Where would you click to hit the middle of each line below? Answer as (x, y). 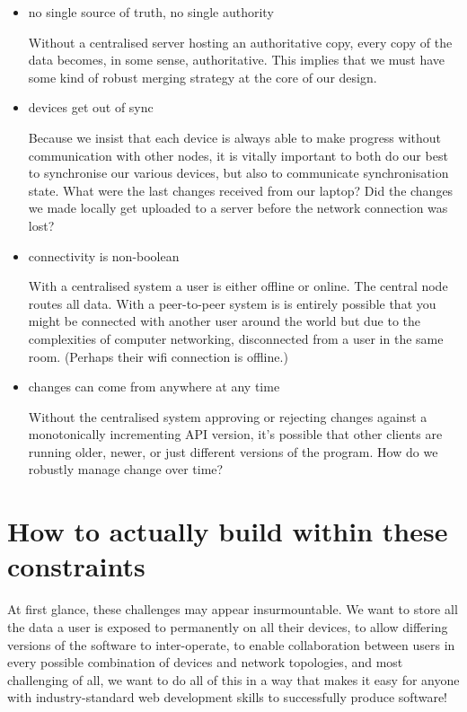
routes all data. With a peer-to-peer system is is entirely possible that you (232, 303)
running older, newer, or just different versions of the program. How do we (233, 451)
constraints (76, 566)
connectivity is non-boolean (104, 255)
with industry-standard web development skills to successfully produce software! (227, 697)
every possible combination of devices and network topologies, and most (205, 662)
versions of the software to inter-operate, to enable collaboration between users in (231, 644)
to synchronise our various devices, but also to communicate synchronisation (238, 173)
